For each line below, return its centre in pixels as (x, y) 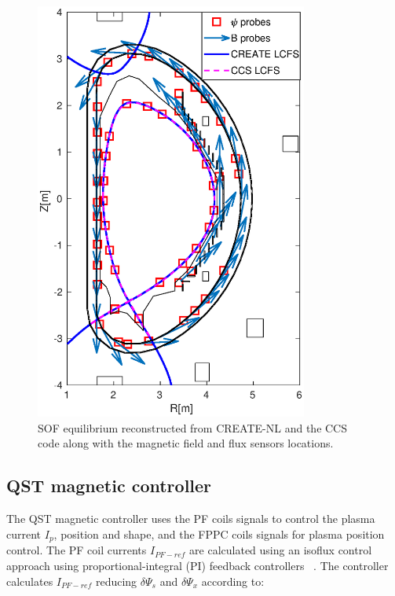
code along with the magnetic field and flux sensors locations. (186, 443)
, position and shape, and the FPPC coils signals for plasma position (219, 533)
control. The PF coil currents (77, 550)
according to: (233, 581)
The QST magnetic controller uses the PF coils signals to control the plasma (191, 519)
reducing (116, 581)
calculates (30, 581)
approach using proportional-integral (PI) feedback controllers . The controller (197, 565)
